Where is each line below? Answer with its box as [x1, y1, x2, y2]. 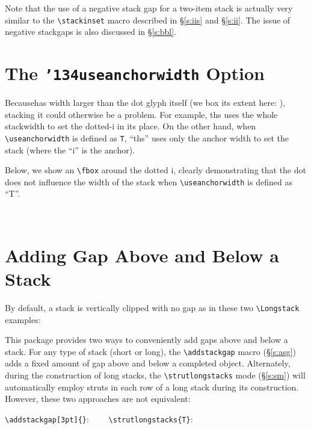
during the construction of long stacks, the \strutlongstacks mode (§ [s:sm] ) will [5, 369, 306, 381]
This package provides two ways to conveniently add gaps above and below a [5, 333, 288, 346]
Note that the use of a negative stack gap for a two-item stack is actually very [5, 2, 293, 14]
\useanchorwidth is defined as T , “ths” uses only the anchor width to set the [5, 131, 289, 144]
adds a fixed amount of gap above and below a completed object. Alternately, [5, 357, 291, 369]
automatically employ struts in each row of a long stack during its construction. [5, 380, 299, 393]
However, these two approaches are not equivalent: [5, 392, 191, 405]
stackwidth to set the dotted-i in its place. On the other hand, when [5, 120, 256, 132]
